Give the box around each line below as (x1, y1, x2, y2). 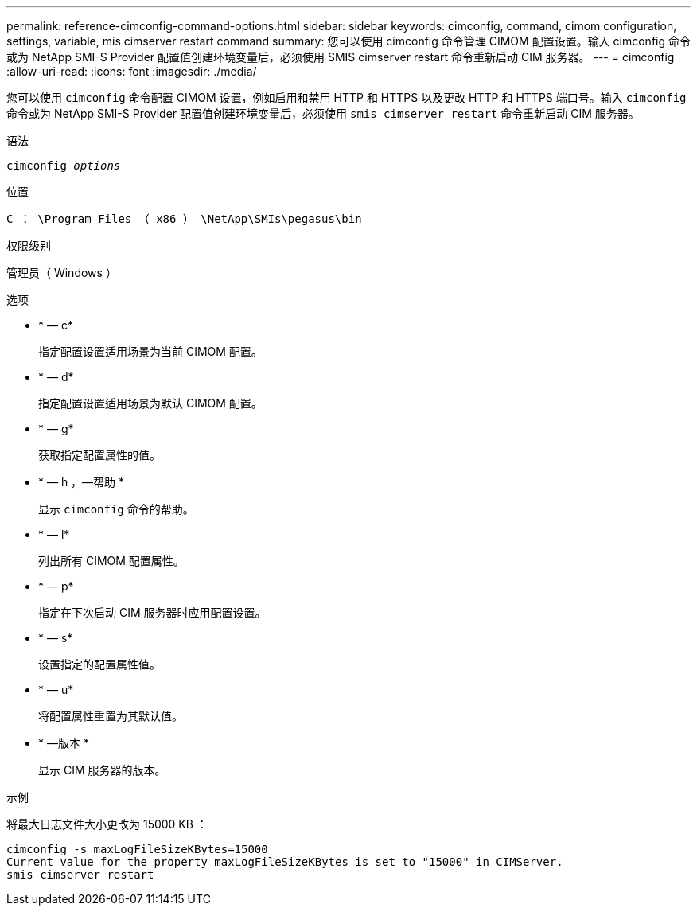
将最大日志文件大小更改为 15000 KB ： (6, 817, 208, 831)
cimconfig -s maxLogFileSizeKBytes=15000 (6, 843, 268, 855)
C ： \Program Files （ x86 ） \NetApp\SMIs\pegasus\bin (6, 212, 362, 225)
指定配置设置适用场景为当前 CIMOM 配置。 (38, 345, 263, 358)
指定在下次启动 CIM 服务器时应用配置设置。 (38, 606, 267, 619)
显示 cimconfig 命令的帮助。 (38, 502, 194, 516)
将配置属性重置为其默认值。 (38, 709, 183, 723)
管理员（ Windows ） (6, 266, 117, 279)
